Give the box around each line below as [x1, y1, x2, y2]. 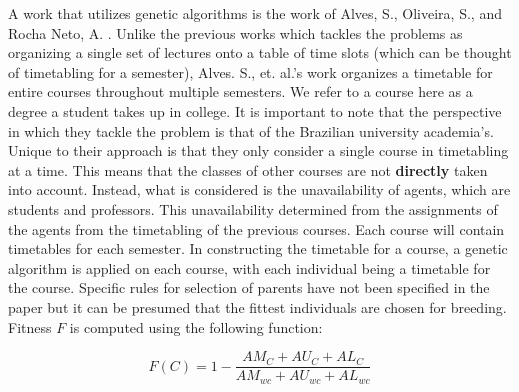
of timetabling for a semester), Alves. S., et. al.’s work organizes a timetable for [8, 61, 493, 82]
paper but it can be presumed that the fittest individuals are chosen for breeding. [8, 296, 507, 317]
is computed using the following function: [69, 316, 323, 337]
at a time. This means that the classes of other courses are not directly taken [8, 159, 488, 180]
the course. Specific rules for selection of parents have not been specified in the [8, 277, 490, 298]
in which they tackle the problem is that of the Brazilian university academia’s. [8, 120, 494, 141]
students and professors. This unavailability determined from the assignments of [8, 198, 498, 219]
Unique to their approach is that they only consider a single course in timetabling [8, 140, 509, 161]
